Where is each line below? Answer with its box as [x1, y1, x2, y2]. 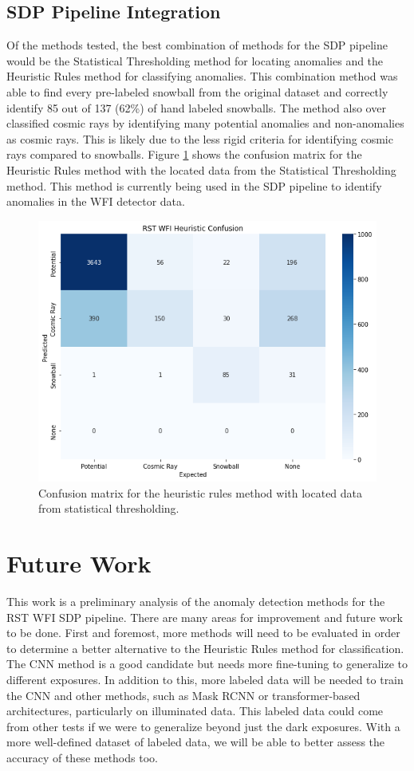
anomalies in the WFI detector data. [6, 193, 185, 210]
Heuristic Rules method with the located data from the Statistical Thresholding [6, 161, 396, 178]
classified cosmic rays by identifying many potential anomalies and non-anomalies [6, 115, 404, 132]
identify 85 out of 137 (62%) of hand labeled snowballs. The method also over [6, 99, 386, 116]
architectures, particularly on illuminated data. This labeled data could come [6, 702, 384, 719]
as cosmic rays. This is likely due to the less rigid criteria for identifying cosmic [6, 130, 393, 147]
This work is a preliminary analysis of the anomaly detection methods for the [6, 593, 385, 610]
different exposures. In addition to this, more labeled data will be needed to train [6, 671, 404, 688]
